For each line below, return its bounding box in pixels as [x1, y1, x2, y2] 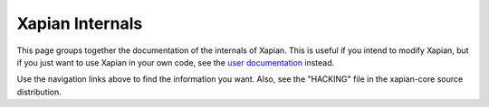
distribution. [16, 86, 62, 97]
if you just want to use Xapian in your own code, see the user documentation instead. [16, 57, 335, 67]
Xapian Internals [16, 13, 143, 33]
